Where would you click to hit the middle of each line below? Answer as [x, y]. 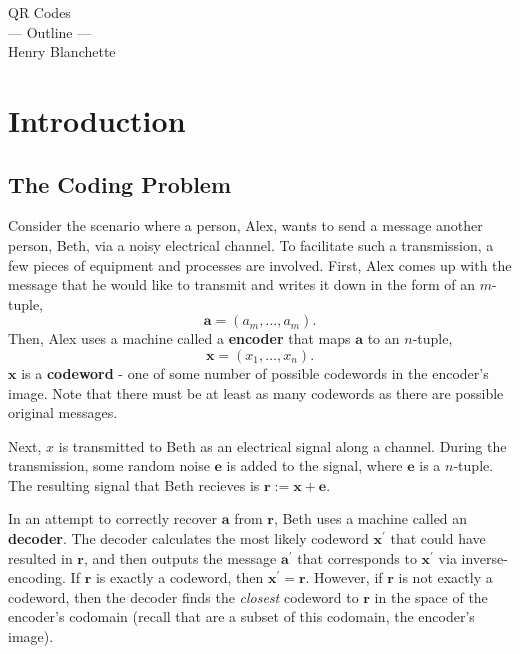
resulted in [40, 557]
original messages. [63, 412]
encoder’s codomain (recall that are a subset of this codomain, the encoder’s [241, 616]
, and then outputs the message [180, 557]
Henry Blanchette [62, 51]
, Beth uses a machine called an [370, 518]
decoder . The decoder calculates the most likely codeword [188, 538]
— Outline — [50, 31]
